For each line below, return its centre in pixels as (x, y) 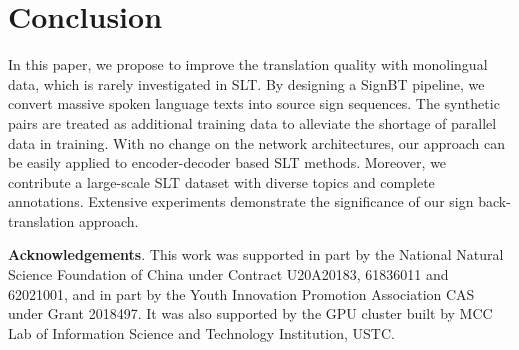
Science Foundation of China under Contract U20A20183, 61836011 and (228, 274)
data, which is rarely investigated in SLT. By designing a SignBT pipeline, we (246, 83)
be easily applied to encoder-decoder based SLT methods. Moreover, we (227, 162)
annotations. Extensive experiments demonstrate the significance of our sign (241, 201)
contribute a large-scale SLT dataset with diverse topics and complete (221, 181)
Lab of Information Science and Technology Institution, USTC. (201, 332)
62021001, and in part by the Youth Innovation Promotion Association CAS (241, 293)
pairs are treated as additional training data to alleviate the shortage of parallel (252, 122)
